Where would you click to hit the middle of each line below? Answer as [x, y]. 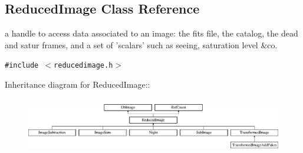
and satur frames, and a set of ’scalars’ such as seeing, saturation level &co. [141, 44]
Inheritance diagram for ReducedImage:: [78, 84]
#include [22, 66]
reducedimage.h [83, 66]
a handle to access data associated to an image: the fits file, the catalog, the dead [151, 33]
